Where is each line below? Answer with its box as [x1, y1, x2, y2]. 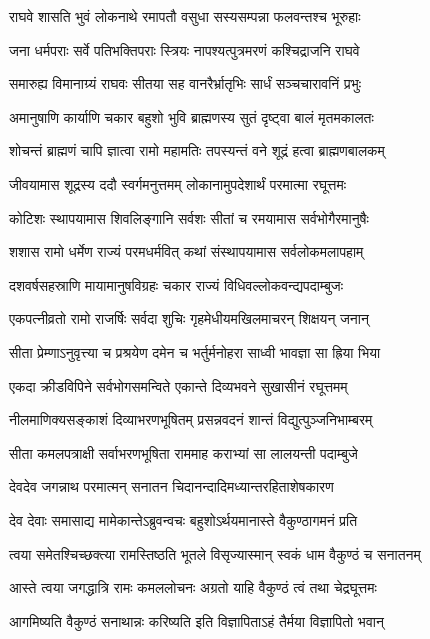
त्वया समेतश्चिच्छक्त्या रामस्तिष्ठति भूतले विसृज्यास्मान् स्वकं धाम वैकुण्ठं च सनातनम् [9, 543, 421, 564]
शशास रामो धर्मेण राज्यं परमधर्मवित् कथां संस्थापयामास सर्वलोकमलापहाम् [9, 241, 364, 262]
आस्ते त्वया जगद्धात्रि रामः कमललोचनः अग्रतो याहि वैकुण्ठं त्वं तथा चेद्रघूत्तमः [9, 577, 377, 598]
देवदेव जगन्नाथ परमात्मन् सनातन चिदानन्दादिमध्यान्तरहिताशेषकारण [9, 476, 334, 497]
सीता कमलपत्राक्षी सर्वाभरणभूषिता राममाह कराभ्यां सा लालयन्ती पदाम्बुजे [9, 442, 358, 463]
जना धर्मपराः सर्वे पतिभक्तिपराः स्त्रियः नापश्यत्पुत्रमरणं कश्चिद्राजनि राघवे [9, 39, 360, 60]
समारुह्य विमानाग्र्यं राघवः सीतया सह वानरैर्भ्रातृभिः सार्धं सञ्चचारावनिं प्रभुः [9, 73, 362, 94]
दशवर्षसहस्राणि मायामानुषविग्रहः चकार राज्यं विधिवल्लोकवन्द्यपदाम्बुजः [9, 274, 344, 295]
